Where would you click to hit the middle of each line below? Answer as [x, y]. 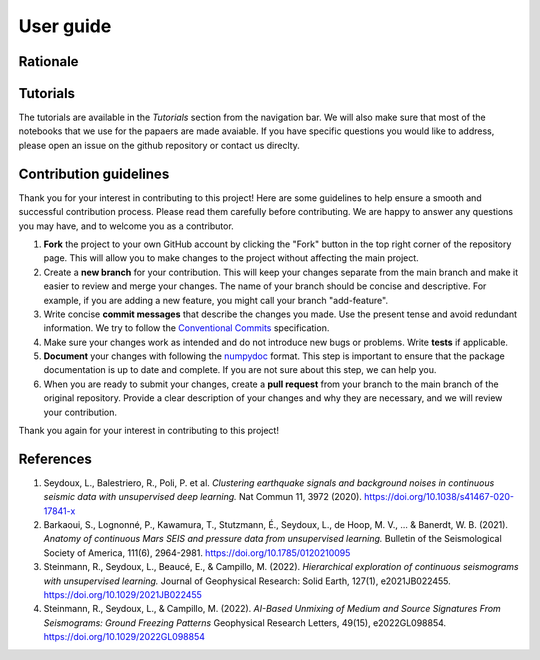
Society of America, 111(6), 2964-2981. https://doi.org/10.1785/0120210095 [197, 552]
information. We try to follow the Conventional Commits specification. [186, 328]
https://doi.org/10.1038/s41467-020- [439, 497]
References [55, 458]
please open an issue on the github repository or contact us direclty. [159, 145]
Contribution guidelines [94, 173]
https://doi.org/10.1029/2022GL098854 [124, 637]
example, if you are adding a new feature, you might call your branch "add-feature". [216, 300]
